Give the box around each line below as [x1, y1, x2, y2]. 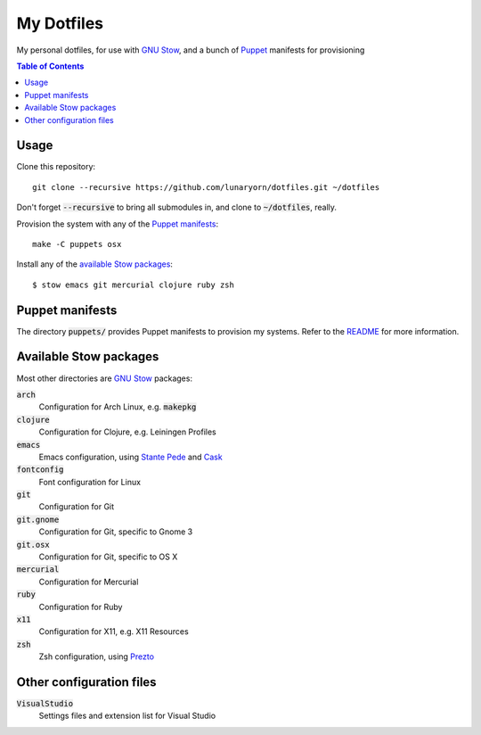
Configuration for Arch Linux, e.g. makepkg [38, 401, 197, 412]
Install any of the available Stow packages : [16, 259, 174, 269]
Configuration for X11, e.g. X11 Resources [38, 626, 189, 637]
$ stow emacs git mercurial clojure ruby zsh [32, 279, 235, 290]
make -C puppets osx [32, 239, 122, 249]
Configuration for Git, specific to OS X [38, 551, 178, 562]
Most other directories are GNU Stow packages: [16, 373, 193, 384]
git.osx [16, 540, 51, 549]
